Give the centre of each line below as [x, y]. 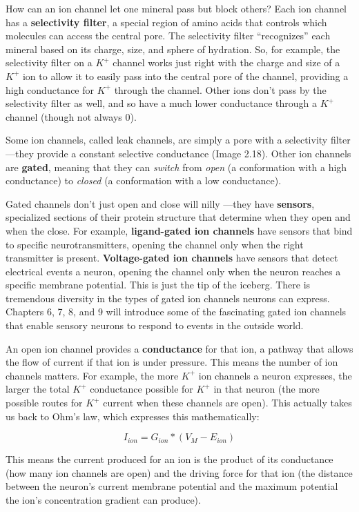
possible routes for [44, 403]
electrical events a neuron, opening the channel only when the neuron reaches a [173, 271]
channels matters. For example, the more [92, 375]
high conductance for [50, 89]
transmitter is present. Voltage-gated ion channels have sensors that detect [172, 258]
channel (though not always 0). [71, 116]
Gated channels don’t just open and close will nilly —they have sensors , [160, 203]
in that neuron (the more [266, 389]
